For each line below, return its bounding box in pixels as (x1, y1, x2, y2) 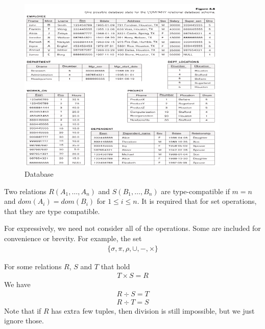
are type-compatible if (161, 185, 230, 196)
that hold (101, 261, 130, 271)
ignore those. (4, 315, 44, 326)
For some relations (4, 261, 62, 271)
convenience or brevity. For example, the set (4, 232, 142, 243)
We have (4, 279, 31, 290)
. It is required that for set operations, (137, 196, 257, 206)
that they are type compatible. (4, 205, 100, 216)
